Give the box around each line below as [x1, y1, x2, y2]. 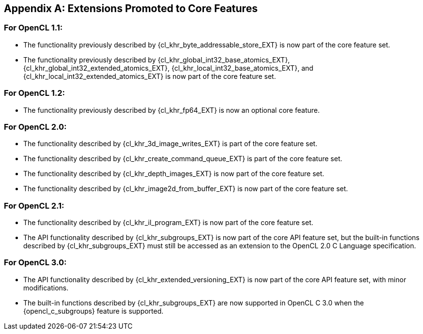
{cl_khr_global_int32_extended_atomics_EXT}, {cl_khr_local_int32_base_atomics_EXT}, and [23, 63, 313, 72]
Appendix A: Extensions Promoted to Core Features [4, 2, 258, 15]
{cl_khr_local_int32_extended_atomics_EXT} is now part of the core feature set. [23, 72, 276, 80]
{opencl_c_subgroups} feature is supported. [23, 306, 164, 315]
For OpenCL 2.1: [4, 200, 64, 211]
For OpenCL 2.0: [4, 121, 67, 132]
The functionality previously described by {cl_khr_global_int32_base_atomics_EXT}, [23, 55, 290, 64]
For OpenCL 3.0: [4, 258, 67, 268]
